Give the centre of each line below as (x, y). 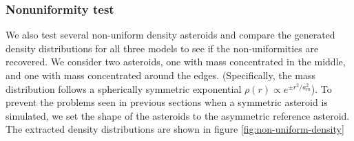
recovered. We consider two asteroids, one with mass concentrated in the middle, (176, 62)
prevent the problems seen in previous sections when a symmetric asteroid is (167, 102)
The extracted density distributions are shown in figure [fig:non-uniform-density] (175, 129)
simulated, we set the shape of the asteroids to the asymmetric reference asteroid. (178, 115)
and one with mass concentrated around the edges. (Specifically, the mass (161, 75)
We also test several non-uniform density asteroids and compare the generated (170, 35)
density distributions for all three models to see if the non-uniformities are (162, 48)
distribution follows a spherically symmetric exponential (124, 88)
